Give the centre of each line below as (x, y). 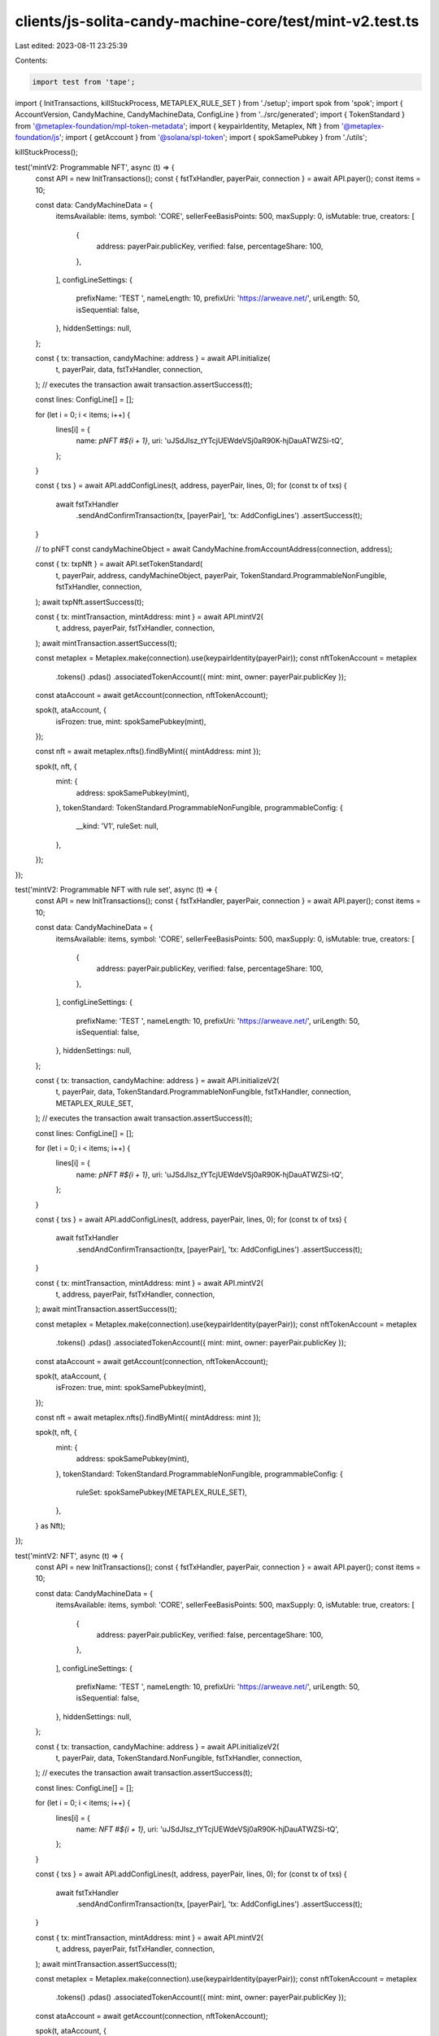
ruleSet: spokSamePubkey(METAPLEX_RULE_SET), (162, 1492)
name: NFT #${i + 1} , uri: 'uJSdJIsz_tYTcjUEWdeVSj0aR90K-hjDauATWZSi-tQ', (207, 1829)
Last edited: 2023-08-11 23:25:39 (71, 46)
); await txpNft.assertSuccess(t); (90, 602)
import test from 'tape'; (84, 82)
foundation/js (37, 138)
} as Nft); (50, 1525)
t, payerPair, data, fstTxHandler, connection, (129, 370)
